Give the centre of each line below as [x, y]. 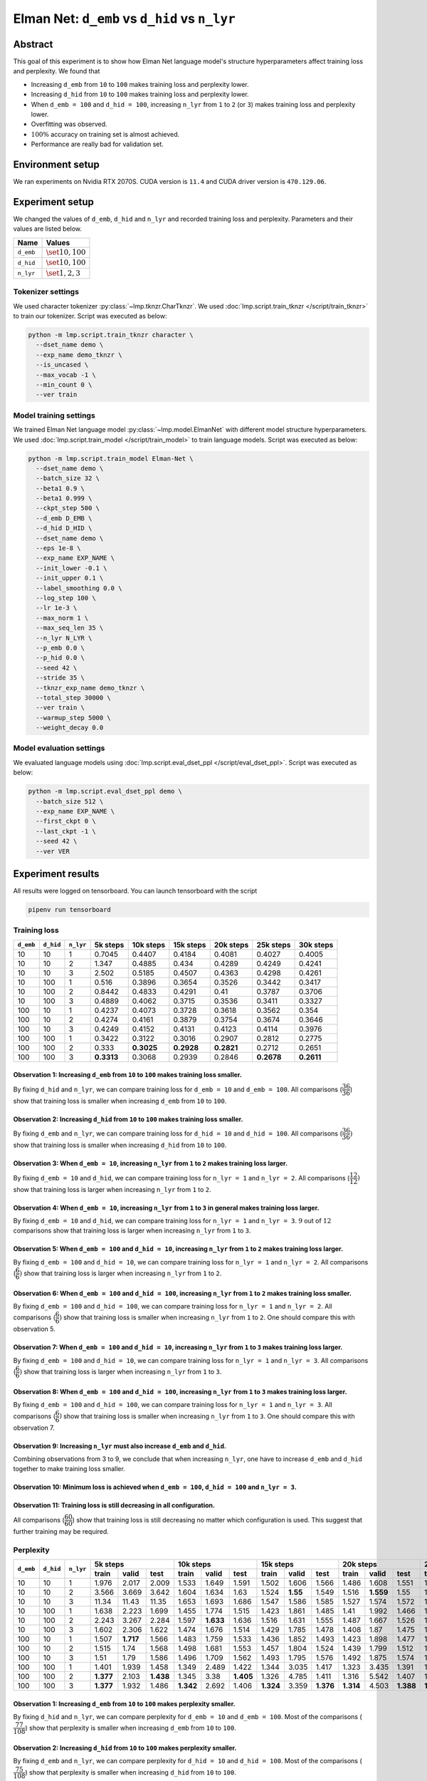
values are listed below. [47, 229]
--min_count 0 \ [64, 385]
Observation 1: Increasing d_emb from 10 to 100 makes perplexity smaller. [124, 1703]
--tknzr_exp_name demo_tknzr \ [90, 688]
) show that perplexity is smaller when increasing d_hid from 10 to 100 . [131, 1772]
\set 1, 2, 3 [63, 273]
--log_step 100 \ [66, 598]
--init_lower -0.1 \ [72, 568]
